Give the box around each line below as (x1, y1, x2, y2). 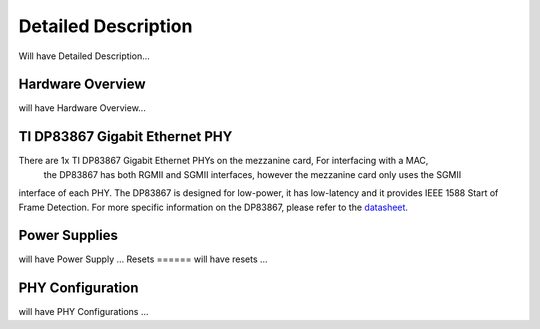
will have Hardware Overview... (18, 102, 147, 114)
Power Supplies (18, 227, 119, 244)
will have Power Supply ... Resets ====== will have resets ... (18, 253, 269, 265)
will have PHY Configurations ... (18, 306, 149, 318)
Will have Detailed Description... (18, 50, 150, 62)
